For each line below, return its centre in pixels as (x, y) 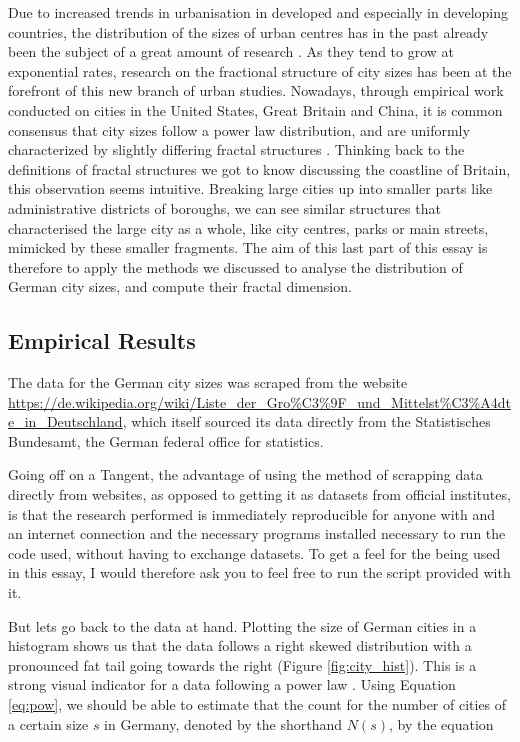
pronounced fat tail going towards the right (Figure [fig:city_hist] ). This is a (242, 664)
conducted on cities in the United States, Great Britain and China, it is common (255, 109)
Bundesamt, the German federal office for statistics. (166, 440)
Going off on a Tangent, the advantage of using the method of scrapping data (245, 474)
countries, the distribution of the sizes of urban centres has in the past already (248, 31)
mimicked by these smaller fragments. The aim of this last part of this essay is (248, 247)
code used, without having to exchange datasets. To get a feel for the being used (254, 552)
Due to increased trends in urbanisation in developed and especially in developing (258, 12)
